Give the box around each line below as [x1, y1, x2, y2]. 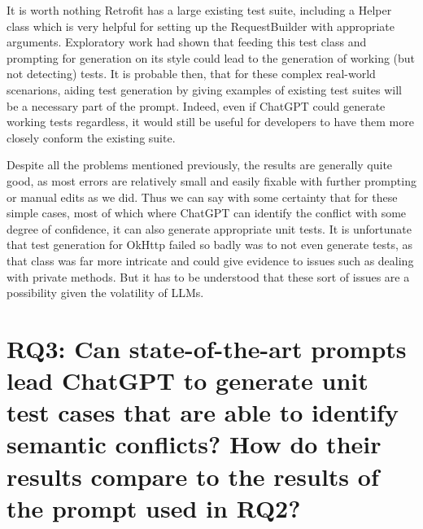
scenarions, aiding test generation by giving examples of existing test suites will [7, 81, 403, 98]
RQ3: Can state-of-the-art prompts [7, 331, 407, 365]
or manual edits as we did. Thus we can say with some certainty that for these [7, 188, 398, 205]
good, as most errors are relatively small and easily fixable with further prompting [7, 172, 416, 189]
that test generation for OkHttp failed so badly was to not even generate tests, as [7, 236, 413, 253]
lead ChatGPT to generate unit [7, 364, 368, 397]
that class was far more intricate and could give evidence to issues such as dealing [7, 251, 414, 269]
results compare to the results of [7, 459, 379, 492]
